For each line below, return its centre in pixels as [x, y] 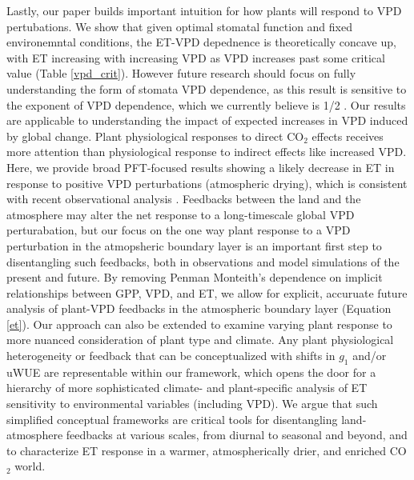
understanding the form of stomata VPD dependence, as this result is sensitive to [207, 88]
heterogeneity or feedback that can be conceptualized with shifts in [171, 356]
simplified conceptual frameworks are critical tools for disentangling [172, 419]
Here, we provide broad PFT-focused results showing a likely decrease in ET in [201, 167]
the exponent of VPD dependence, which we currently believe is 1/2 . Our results [206, 104]
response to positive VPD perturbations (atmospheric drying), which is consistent [207, 183]
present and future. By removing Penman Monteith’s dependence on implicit [195, 277]
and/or [370, 356]
